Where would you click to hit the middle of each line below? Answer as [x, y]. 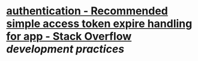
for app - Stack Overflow [69, 36]
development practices [65, 49]
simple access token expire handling [99, 24]
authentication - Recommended [87, 11]
